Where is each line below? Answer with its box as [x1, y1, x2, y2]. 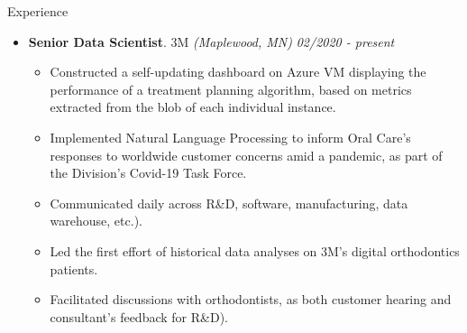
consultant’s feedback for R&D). [50, 307, 228, 326]
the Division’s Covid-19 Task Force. [50, 163, 247, 182]
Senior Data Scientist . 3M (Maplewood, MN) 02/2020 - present [28, 32, 395, 51]
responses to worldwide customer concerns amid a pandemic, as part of [50, 145, 443, 164]
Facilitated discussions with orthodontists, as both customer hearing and [50, 290, 452, 309]
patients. [50, 259, 98, 278]
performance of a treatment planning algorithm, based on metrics [50, 79, 412, 98]
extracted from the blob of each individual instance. [50, 97, 336, 116]
